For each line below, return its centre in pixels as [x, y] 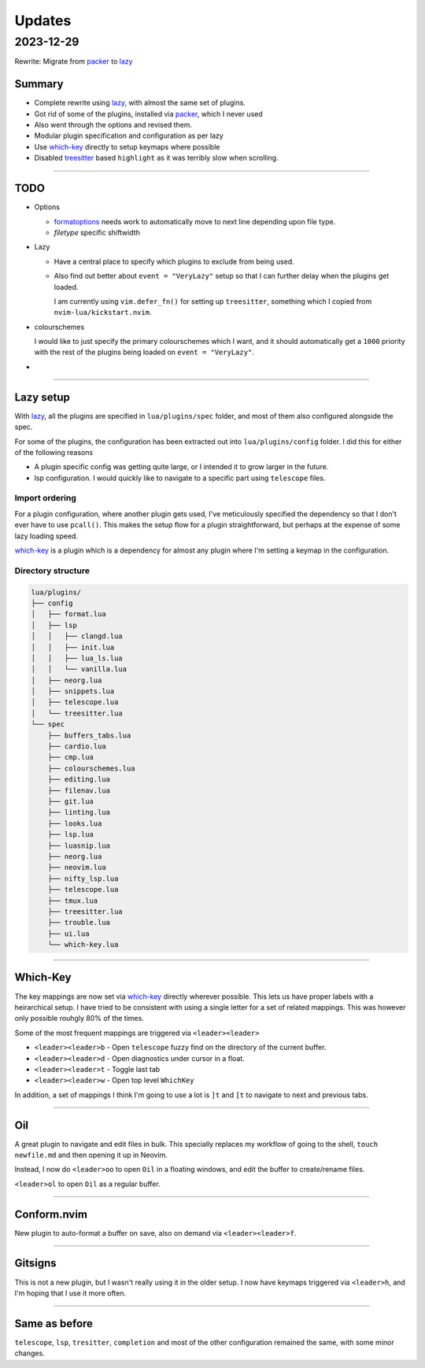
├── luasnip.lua [79, 845]
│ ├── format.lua [68, 614]
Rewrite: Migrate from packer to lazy [74, 61]
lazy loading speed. [46, 536]
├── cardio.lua [77, 747]
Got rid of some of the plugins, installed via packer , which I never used [148, 113]
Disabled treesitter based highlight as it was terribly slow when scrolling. [156, 158]
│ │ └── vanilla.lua [79, 669]
